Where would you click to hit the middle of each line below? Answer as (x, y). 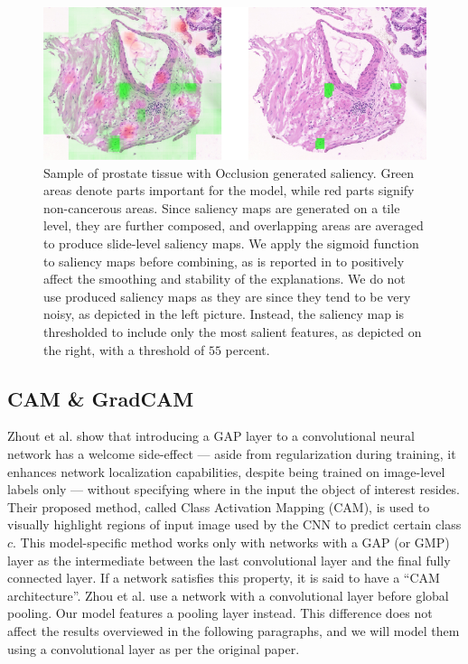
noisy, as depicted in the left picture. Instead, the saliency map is (224, 314)
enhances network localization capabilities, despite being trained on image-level (226, 471)
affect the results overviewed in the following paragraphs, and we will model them (234, 630)
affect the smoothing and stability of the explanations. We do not (225, 279)
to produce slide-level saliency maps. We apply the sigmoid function (231, 243)
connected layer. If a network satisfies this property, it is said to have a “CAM (224, 578)
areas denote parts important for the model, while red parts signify (229, 190)
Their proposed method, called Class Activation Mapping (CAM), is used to (219, 506)
